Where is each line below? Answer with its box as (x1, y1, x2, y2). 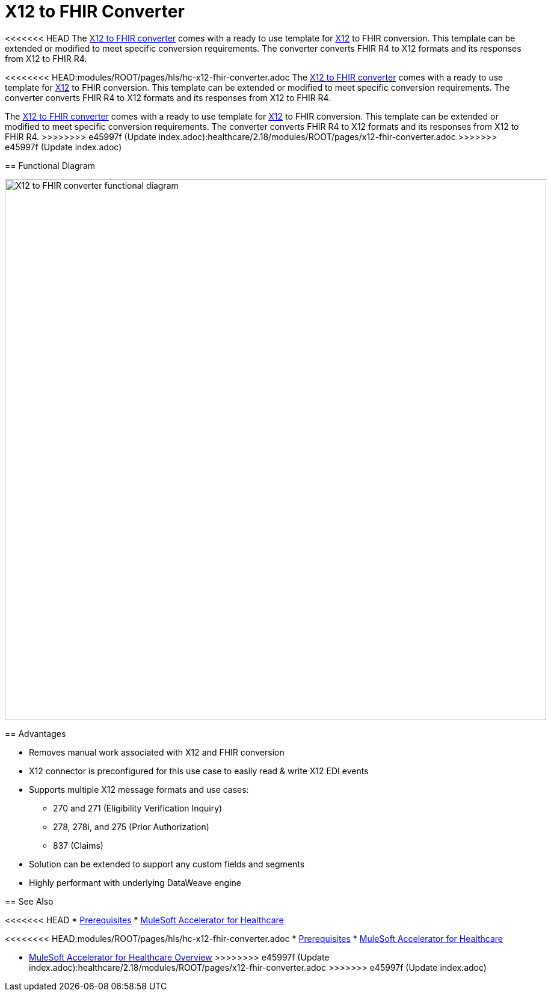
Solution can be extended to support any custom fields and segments (29, 858, 305, 869)
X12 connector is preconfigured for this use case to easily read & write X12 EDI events (29, 765, 369, 776)
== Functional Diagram (5, 160, 95, 171)
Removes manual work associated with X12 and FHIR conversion (29, 747, 285, 757)
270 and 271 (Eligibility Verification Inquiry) (53, 802, 223, 813)
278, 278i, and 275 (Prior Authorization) (53, 821, 209, 832)
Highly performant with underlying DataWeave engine (29, 877, 241, 888)
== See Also (5, 896, 54, 906)
